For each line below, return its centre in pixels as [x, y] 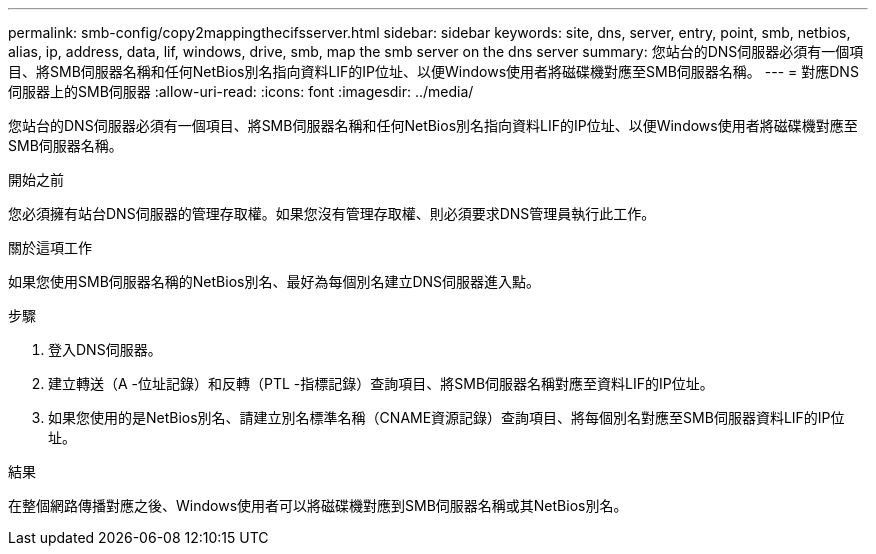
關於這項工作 [50, 247]
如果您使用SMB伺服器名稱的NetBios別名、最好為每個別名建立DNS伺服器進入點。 [274, 281]
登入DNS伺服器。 [105, 349]
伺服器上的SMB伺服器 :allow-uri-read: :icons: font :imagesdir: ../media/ [241, 91]
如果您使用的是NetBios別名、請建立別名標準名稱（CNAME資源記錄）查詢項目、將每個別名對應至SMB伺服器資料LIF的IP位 [446, 417]
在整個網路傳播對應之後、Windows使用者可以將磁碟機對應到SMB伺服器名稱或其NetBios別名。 [318, 505]
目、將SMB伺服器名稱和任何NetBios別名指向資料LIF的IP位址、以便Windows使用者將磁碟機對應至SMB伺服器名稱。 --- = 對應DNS [433, 71]
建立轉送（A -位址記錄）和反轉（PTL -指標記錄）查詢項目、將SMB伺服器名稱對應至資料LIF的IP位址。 [381, 383]
